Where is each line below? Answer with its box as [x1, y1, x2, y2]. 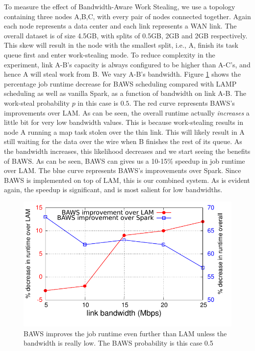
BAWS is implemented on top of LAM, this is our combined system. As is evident [4, 175, 250, 185]
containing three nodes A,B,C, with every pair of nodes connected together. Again [4, 11, 251, 21]
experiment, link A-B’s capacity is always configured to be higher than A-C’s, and [4, 59, 251, 69]
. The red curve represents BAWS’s [129, 97, 235, 108]
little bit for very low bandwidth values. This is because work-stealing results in [4, 117, 243, 127]
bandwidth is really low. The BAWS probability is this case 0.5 [24, 338, 213, 348]
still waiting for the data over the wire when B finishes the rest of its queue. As [4, 136, 242, 146]
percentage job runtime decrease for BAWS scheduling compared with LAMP [4, 78, 237, 88]
